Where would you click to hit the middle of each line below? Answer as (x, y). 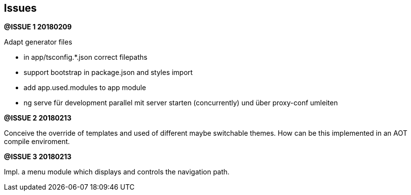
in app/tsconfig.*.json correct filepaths (86, 57)
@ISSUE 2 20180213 (38, 118)
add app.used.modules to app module (85, 88)
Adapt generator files (38, 42)
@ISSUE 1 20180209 (38, 27)
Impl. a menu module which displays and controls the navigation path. (117, 172)
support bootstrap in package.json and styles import (108, 73)
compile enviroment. (37, 142)
